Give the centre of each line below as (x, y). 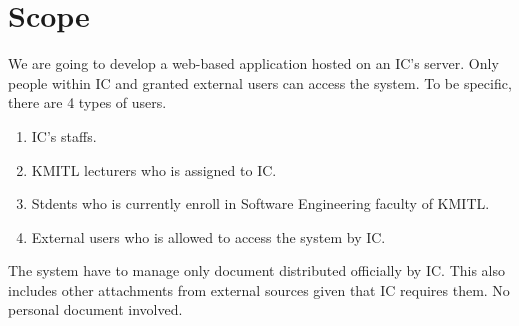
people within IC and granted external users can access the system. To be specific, (260, 82)
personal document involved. (95, 309)
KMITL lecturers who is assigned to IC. (154, 169)
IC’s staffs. (64, 135)
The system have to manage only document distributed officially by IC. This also (256, 270)
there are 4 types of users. (87, 102)
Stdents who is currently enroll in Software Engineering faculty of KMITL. (260, 203)
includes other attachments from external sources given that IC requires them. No (259, 289)
